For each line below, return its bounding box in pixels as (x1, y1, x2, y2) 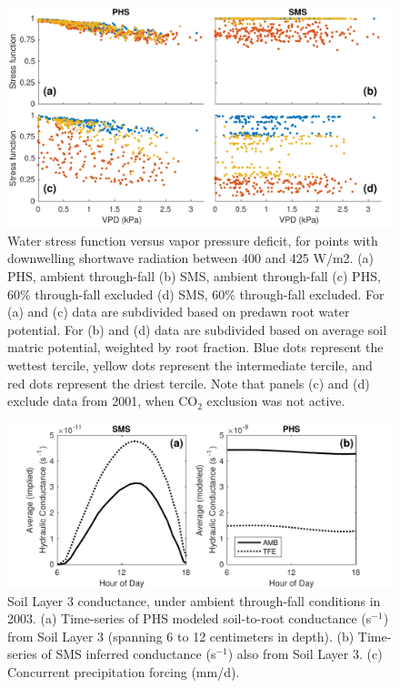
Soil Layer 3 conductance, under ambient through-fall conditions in (7, 591, 381, 610)
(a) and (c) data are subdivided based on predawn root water (7, 302, 350, 321)
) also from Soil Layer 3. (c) (227, 644, 383, 663)
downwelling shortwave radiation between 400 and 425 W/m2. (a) (7, 248, 375, 268)
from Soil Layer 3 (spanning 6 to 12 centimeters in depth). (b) (7, 626, 355, 645)
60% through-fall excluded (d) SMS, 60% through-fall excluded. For (7, 284, 385, 303)
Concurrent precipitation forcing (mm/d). (7, 663, 240, 682)
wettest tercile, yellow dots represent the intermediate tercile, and (7, 355, 373, 374)
